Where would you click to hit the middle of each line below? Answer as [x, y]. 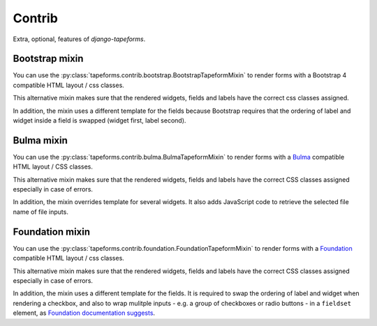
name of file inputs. [41, 212]
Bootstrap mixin [48, 59]
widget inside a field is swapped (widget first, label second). [99, 121]
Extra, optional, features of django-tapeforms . [79, 39]
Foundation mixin [52, 232]
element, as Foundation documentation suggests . [84, 313]
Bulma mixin [40, 140]
